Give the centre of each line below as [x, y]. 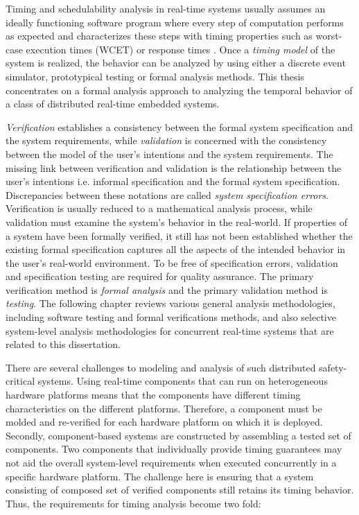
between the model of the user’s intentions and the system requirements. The [169, 154]
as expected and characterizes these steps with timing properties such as [159, 36]
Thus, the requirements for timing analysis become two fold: [133, 503]
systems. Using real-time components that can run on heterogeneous [183, 381]
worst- [329, 36]
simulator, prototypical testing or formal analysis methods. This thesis [155, 76]
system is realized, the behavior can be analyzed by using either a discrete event [176, 63]
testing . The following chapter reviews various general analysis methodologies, [170, 303]
